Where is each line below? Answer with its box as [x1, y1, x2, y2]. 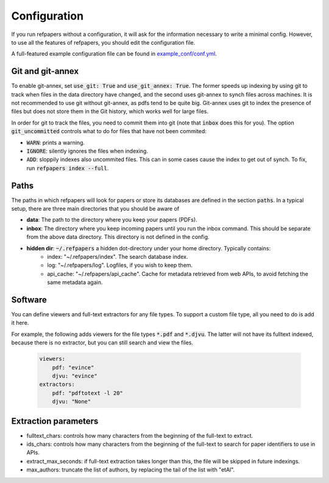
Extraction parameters [11, 416, 99, 426]
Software [11, 294, 47, 305]
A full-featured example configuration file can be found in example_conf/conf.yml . [11, 50, 218, 57]
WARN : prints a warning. [26, 139, 85, 146]
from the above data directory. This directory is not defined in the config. [26, 233, 210, 241]
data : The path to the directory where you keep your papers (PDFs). [26, 216, 197, 223]
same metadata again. [47, 278, 103, 286]
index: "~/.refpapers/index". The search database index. [47, 253, 188, 260]
